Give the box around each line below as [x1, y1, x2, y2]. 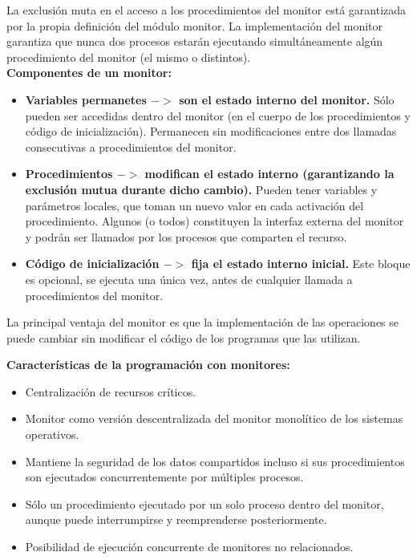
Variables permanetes [25, 91, 147, 108]
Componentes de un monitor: [6, 64, 172, 81]
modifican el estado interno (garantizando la [144, 165, 395, 182]
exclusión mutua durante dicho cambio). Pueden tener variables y [25, 181, 378, 197]
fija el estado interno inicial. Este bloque [191, 255, 411, 272]
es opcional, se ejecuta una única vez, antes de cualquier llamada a [25, 270, 353, 287]
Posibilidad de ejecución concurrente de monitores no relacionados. [25, 538, 354, 555]
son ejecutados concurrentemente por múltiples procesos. [25, 469, 304, 485]
